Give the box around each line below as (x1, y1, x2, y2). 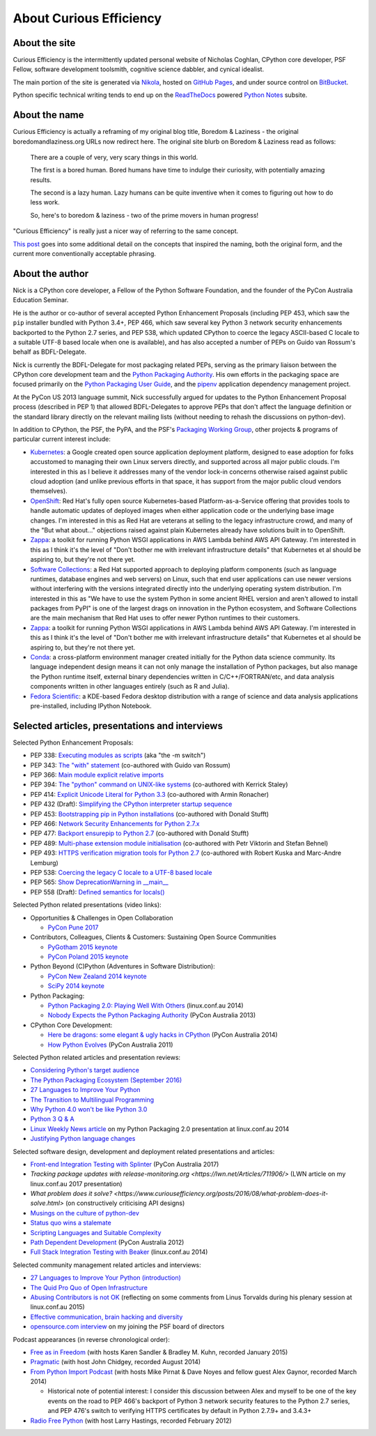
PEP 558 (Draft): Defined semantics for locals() (30, 888, 165, 896)
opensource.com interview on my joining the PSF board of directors (30, 1322, 225, 1331)
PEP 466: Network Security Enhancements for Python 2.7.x (30, 820, 200, 828)
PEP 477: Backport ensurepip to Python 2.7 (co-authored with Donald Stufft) (30, 829, 249, 837)
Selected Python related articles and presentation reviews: (13, 1053, 181, 1061)
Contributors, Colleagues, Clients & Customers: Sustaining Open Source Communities (30, 933, 276, 941)
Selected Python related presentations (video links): (13, 901, 162, 909)
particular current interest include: (13, 435, 111, 443)
